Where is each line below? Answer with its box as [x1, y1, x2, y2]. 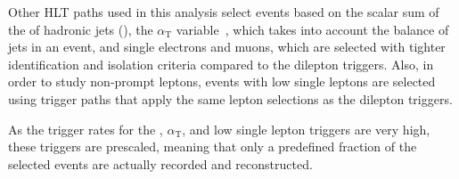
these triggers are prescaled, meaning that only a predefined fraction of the [8, 137, 417, 156]
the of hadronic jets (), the [8, 20, 153, 38]
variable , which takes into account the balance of [176, 20, 449, 38]
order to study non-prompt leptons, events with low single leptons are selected [8, 72, 436, 91]
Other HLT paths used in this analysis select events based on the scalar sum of [8, 3, 439, 20]
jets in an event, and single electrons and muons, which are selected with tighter [8, 37, 446, 56]
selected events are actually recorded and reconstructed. [8, 154, 313, 173]
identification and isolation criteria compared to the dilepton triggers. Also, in [8, 54, 434, 73]
